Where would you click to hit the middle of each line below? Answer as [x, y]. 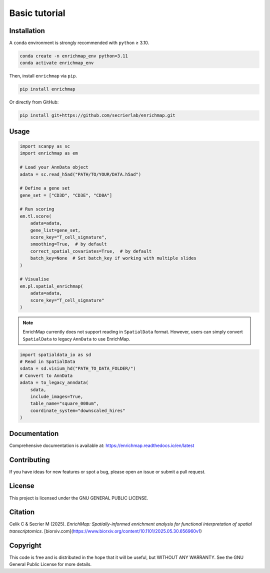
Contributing [29, 460]
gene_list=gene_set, [55, 230]
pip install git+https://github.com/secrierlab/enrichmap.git [97, 115]
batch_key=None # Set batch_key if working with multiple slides [113, 258]
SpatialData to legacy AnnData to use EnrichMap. [76, 339]
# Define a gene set [45, 188]
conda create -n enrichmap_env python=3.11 [74, 56]
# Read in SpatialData [47, 362]
